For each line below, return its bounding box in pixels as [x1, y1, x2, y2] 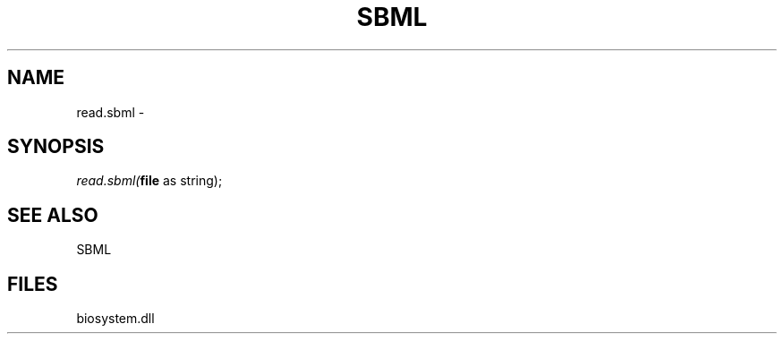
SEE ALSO [7, 203, 98, 226]
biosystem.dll [76, 311, 155, 327]
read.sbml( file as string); [76, 173, 223, 189]
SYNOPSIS [7, 135, 105, 158]
